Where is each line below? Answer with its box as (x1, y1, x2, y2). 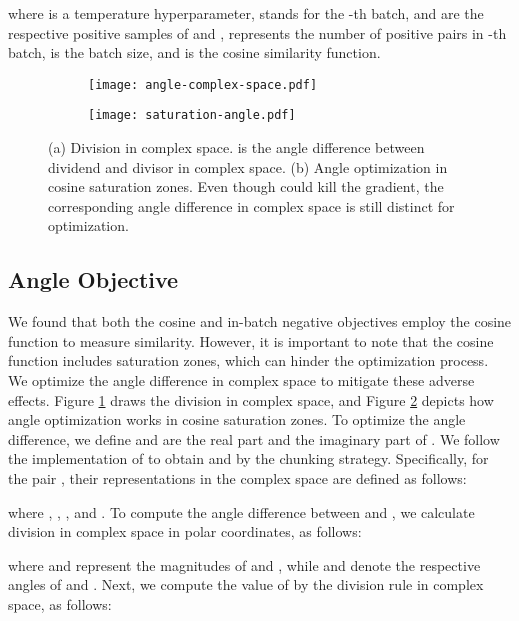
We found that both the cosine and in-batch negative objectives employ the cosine (8, 311, 512, 332)
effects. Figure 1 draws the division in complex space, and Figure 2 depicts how (8, 389, 494, 410)
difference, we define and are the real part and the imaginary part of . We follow (8, 428, 500, 449)
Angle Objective (8, 264, 179, 295)
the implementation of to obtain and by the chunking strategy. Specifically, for (8, 448, 489, 469)
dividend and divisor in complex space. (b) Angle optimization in (48, 156, 448, 177)
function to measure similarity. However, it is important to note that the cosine (8, 330, 494, 351)
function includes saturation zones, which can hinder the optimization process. (8, 350, 489, 371)
